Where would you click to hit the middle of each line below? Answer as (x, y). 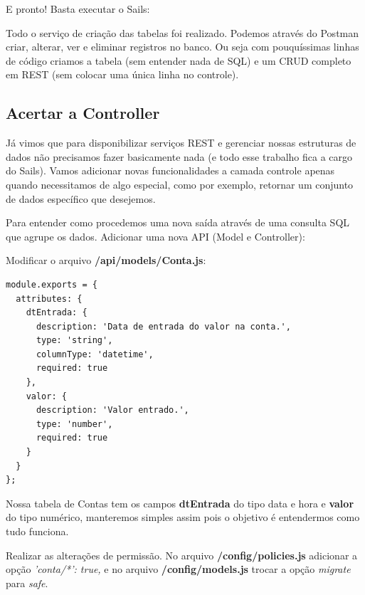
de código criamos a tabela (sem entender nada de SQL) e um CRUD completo (179, 60)
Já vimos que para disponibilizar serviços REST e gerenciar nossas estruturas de (181, 143)
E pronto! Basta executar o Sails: (78, 9)
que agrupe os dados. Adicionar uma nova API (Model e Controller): (155, 236)
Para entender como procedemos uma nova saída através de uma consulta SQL (178, 222)
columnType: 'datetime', (95, 354)
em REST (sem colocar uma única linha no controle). (122, 74)
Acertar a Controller (83, 113)
